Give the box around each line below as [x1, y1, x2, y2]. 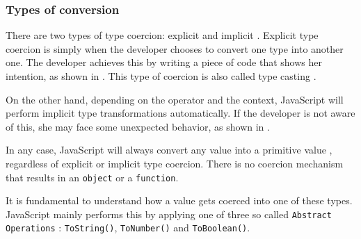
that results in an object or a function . [6, 170, 179, 184]
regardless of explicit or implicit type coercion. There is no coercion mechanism [6, 156, 344, 170]
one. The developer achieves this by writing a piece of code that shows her [6, 55, 322, 69]
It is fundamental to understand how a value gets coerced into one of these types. [6, 193, 353, 208]
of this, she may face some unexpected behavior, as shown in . [6, 119, 270, 133]
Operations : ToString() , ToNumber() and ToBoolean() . [6, 220, 250, 235]
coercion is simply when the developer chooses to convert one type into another [6, 41, 344, 56]
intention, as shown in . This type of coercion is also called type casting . [6, 69, 316, 83]
